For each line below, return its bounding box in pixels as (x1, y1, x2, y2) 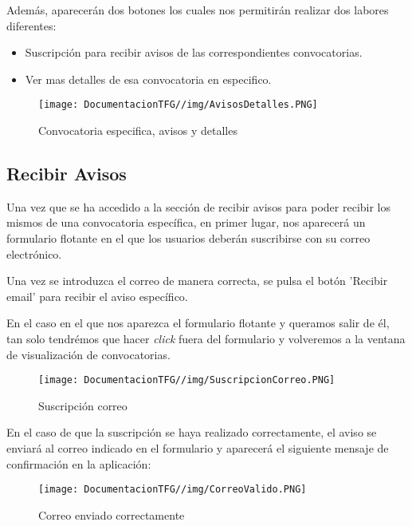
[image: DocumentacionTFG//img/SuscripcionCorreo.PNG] (38, 374, 335, 386)
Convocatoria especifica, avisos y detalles (38, 122, 237, 139)
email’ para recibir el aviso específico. (6, 287, 188, 304)
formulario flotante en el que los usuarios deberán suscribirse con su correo (6, 230, 371, 247)
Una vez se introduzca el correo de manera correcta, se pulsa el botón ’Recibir (6, 272, 388, 289)
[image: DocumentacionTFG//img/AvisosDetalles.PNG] (38, 99, 318, 111)
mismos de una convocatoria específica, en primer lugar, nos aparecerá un (6, 214, 366, 231)
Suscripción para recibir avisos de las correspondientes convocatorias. (25, 44, 363, 61)
